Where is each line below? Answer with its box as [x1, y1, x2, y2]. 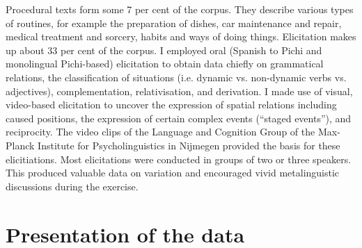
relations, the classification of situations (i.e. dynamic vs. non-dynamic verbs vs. [6, 69, 347, 84]
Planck [6, 138, 35, 152]
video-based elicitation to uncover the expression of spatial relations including [6, 97, 337, 112]
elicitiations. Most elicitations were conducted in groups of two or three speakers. [6, 151, 352, 166]
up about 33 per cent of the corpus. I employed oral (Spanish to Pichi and [6, 42, 322, 57]
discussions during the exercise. [6, 179, 139, 193]
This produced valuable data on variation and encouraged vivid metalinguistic [6, 165, 340, 180]
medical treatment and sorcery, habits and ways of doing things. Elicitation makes [6, 29, 356, 44]
